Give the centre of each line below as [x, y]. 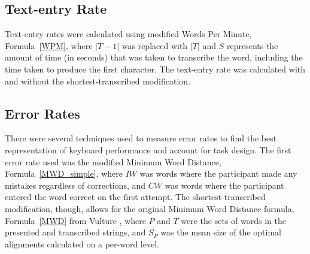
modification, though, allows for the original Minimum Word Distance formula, [150, 208]
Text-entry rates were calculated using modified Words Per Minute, [128, 34]
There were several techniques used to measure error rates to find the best [141, 138]
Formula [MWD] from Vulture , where [75, 220]
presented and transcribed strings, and [75, 232]
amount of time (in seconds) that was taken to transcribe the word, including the [154, 57]
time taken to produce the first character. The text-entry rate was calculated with [155, 69]
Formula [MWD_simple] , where [64, 173]
